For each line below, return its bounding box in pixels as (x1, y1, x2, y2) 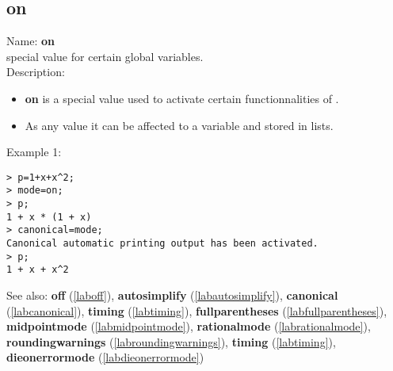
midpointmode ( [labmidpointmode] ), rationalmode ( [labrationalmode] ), (6, 318, 371, 335)
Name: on (6, 33, 55, 49)
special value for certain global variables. (6, 48, 204, 64)
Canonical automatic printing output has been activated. (6, 238, 319, 250)
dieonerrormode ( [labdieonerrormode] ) (6, 349, 204, 365)
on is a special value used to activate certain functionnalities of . (25, 90, 339, 106)
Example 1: (6, 143, 62, 160)
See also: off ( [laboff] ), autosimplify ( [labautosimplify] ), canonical (6, 287, 338, 304)
